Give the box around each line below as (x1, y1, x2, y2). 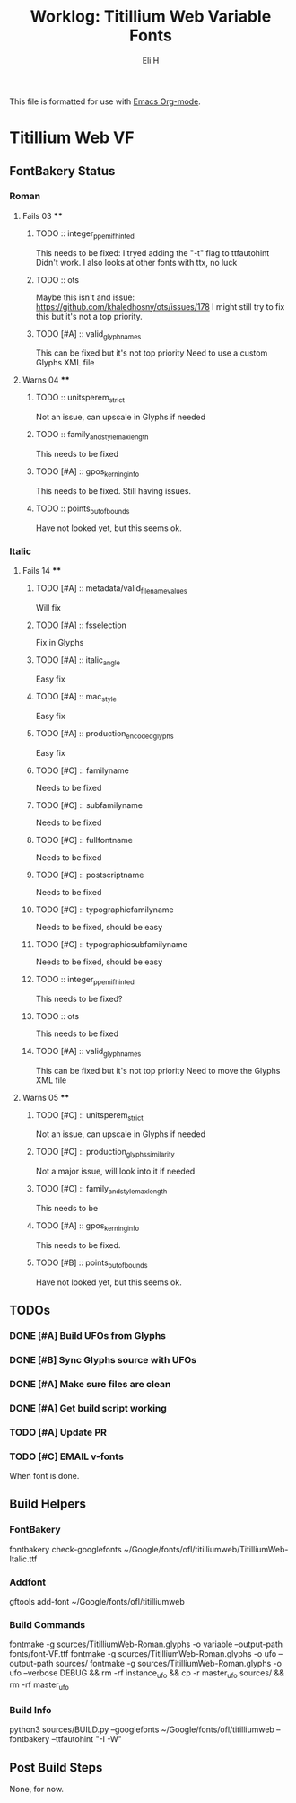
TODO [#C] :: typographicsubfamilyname (35, 939, 188, 950)
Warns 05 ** (22, 1092, 70, 1103)
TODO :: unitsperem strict (35, 392, 126, 405)
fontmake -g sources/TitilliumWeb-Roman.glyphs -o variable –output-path (9, 1639, 283, 1649)
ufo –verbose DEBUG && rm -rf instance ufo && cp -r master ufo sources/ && (9, 1667, 285, 1681)
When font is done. (9, 1470, 80, 1481)
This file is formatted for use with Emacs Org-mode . (9, 96, 202, 107)
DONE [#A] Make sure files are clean (9, 1377, 171, 1390)
